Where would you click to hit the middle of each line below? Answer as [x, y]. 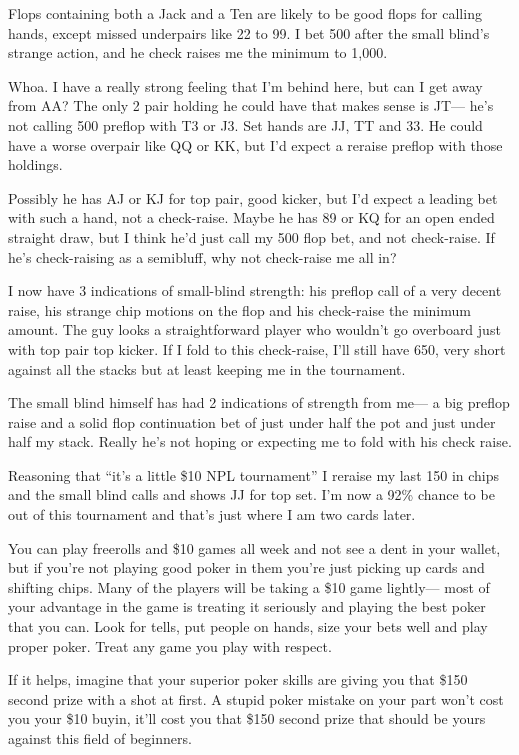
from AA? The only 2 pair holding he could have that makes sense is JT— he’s [251, 105]
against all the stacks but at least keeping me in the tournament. [207, 368]
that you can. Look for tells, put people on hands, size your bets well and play [248, 626]
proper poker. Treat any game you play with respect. [170, 645]
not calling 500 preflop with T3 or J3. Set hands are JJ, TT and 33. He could [245, 124]
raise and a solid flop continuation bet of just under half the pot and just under [252, 421]
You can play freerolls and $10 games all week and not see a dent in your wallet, [254, 547]
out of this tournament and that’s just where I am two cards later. [212, 514]
